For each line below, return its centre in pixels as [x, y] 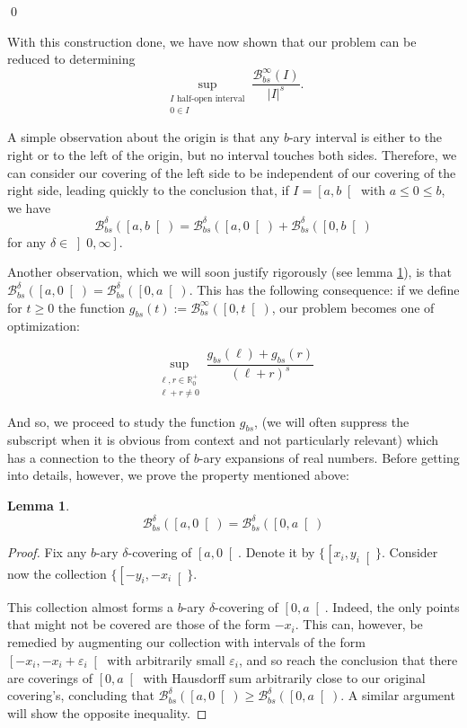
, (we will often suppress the [332, 421]
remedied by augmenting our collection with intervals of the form [186, 642]
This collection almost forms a [90, 606]
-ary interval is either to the [366, 137]
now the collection [57, 573]
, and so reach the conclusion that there [348, 659]
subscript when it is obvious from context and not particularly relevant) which [223, 440]
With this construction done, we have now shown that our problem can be [212, 41]
